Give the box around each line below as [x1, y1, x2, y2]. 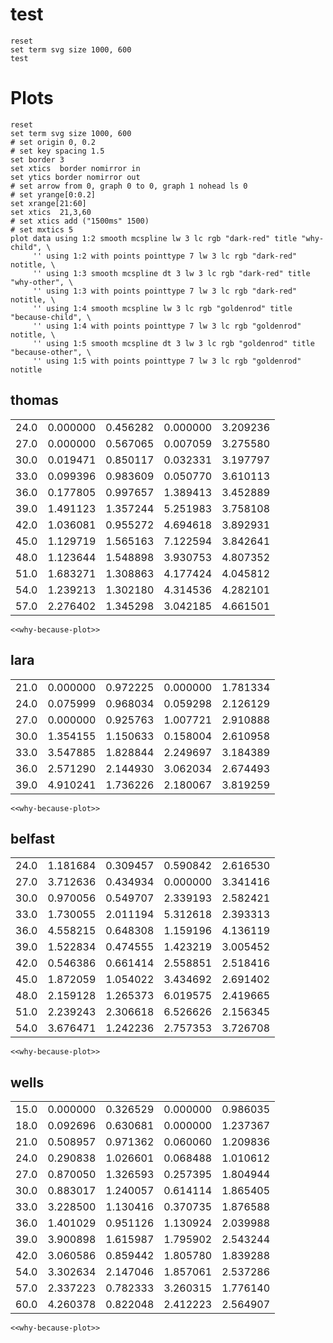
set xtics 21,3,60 [10, 207, 92, 217]
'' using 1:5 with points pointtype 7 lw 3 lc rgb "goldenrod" [32, 356, 302, 366]
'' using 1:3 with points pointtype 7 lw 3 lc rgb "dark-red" [32, 286, 298, 296]
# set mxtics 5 [10, 224, 74, 235]
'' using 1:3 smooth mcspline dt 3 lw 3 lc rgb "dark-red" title [32, 268, 311, 278]
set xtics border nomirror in [10, 163, 141, 173]
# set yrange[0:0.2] [10, 189, 97, 200]
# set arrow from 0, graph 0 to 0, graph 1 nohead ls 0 [10, 181, 248, 191]
